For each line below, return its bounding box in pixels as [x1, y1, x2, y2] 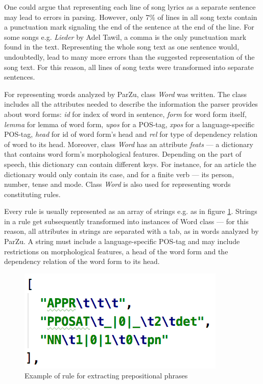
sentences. [4, 71, 35, 82]
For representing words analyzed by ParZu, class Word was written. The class [4, 88, 247, 99]
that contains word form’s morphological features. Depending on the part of [4, 149, 242, 159]
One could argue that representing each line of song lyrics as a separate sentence [4, 2, 256, 12]
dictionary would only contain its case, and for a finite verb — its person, [4, 169, 234, 179]
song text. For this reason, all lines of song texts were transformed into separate [4, 61, 254, 72]
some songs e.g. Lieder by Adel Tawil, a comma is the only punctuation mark [4, 31, 247, 42]
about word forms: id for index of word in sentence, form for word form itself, [4, 108, 247, 119]
